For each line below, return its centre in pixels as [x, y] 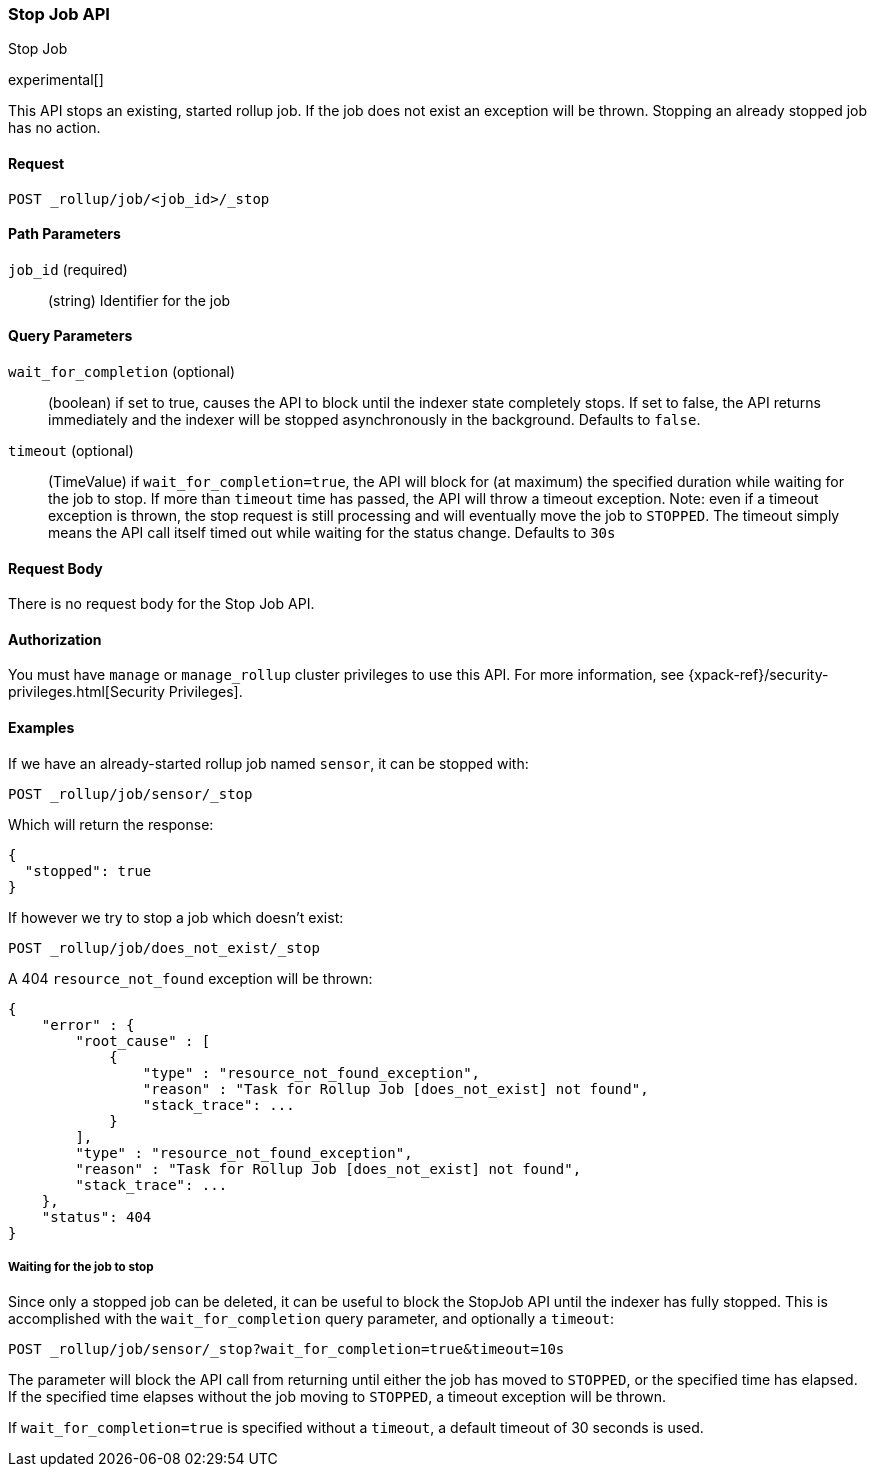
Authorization [55, 639]
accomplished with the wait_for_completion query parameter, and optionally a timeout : [311, 1319]
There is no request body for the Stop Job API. [161, 604]
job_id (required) [68, 269]
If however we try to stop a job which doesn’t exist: [176, 917]
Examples [41, 728]
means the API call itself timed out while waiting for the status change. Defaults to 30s [332, 533]
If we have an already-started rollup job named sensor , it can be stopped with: [268, 763]
